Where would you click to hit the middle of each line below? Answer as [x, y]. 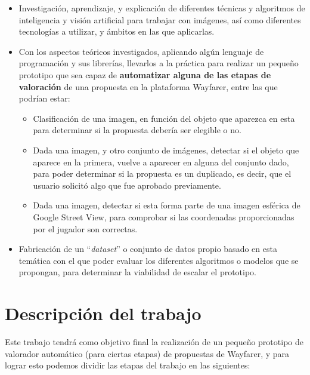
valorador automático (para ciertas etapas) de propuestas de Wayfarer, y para [147, 353]
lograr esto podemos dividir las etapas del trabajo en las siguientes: [128, 365]
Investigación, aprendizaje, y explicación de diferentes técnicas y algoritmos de [162, 8]
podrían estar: [44, 98]
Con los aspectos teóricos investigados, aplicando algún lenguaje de [141, 51]
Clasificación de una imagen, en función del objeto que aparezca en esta [164, 118]
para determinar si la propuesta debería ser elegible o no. [137, 130]
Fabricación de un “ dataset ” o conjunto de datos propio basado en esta [148, 249]
